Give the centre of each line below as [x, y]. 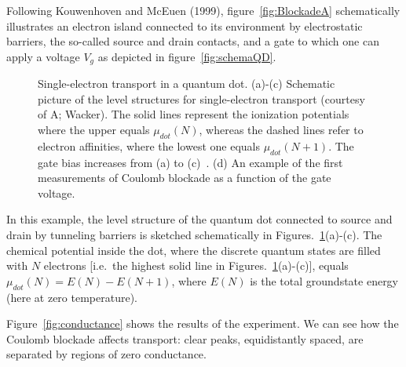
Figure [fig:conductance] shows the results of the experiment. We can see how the [203, 323]
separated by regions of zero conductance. [106, 354]
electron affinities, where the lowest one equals [149, 145]
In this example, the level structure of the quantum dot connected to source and [199, 219]
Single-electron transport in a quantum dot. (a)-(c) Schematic [187, 84]
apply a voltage [43, 56]
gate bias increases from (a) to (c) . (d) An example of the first [190, 162]
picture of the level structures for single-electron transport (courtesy [201, 98]
